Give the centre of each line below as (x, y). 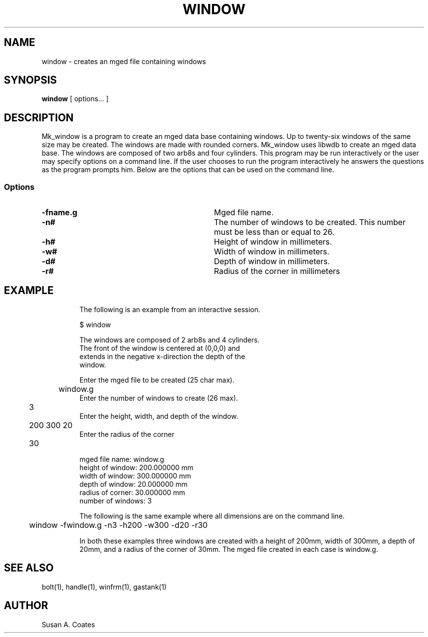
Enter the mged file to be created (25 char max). (157, 380)
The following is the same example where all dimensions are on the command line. (212, 516)
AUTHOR (26, 606)
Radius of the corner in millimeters (277, 271)
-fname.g (60, 213)
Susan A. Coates (68, 624)
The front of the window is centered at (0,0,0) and (160, 348)
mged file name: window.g (122, 459)
